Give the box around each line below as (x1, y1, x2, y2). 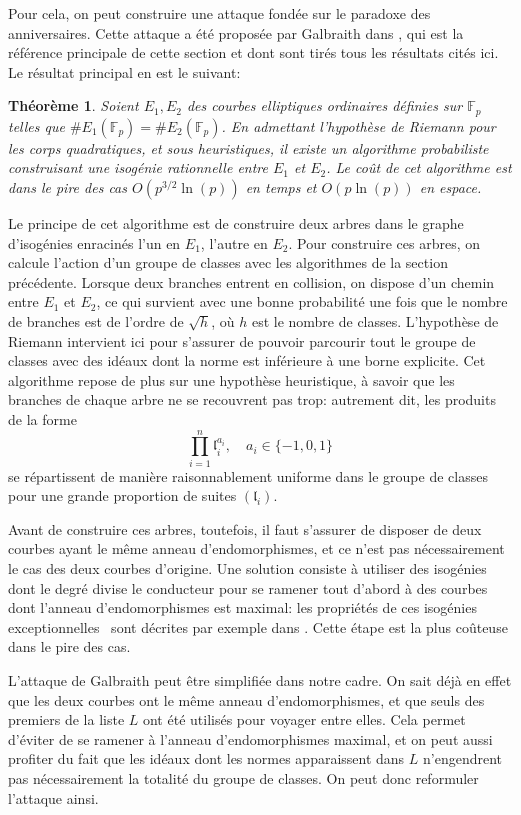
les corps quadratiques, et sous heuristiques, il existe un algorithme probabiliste (8, 137, 489, 158)
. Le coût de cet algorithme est (326, 157, 512, 178)
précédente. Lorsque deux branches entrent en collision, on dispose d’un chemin (8, 271, 495, 292)
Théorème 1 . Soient (8, 95, 139, 116)
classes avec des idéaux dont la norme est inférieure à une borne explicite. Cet (8, 350, 486, 371)
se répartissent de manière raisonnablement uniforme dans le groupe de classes (8, 465, 488, 486)
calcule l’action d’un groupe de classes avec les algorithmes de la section (8, 252, 448, 273)
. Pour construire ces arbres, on (288, 232, 481, 253)
